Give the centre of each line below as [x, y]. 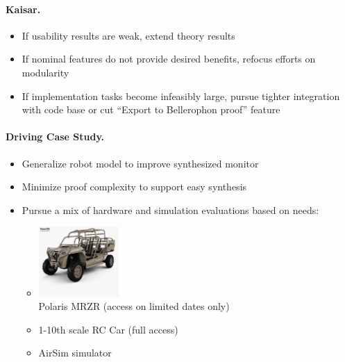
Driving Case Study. [55, 137]
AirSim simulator [75, 353]
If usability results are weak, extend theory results [128, 35]
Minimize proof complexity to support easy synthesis [134, 187]
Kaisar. [23, 9]
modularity [45, 72]
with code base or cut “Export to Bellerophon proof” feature [151, 109]
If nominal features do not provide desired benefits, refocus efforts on [169, 59]
